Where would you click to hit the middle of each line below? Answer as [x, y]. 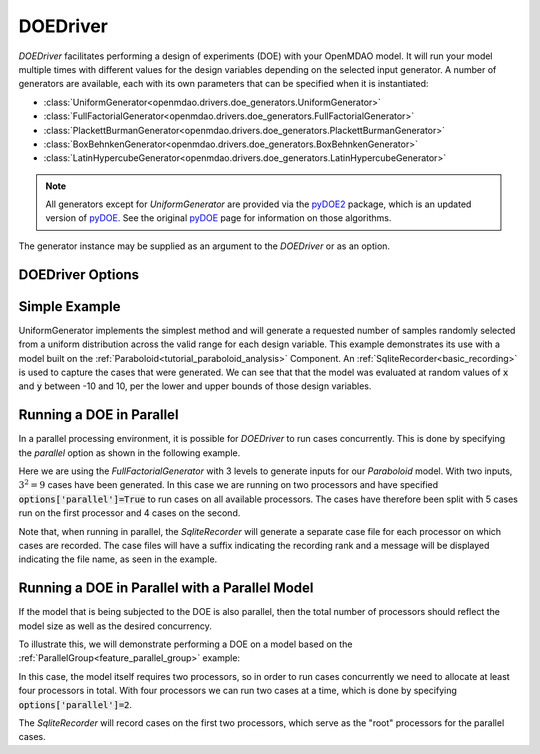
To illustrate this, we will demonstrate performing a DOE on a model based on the [185, 644]
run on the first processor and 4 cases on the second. [129, 513]
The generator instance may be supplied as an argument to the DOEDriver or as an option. [204, 246]
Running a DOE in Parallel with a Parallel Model [166, 588]
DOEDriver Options [79, 274]
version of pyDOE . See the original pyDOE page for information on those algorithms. [218, 218]
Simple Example [69, 306]
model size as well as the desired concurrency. [115, 626]
